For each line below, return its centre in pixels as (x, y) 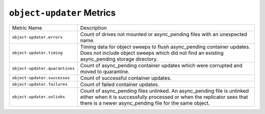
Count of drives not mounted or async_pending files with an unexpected (164, 34)
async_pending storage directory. (119, 59)
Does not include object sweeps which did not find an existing (152, 53)
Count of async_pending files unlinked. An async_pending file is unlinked (165, 91)
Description (94, 28)
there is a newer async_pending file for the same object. (145, 103)
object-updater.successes (41, 78)
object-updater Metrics (62, 13)
